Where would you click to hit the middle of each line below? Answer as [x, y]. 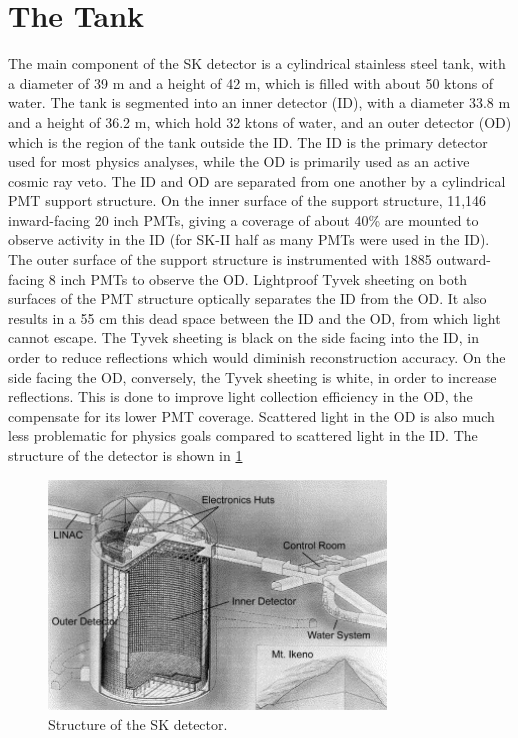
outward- [463, 259]
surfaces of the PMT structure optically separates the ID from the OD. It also [247, 298]
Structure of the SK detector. [138, 724]
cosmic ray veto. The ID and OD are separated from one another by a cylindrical [257, 180]
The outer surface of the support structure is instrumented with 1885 [220, 259]
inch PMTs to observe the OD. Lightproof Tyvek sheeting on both [264, 278]
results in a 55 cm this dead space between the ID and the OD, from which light [254, 317]
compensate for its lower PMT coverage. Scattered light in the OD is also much [251, 415]
